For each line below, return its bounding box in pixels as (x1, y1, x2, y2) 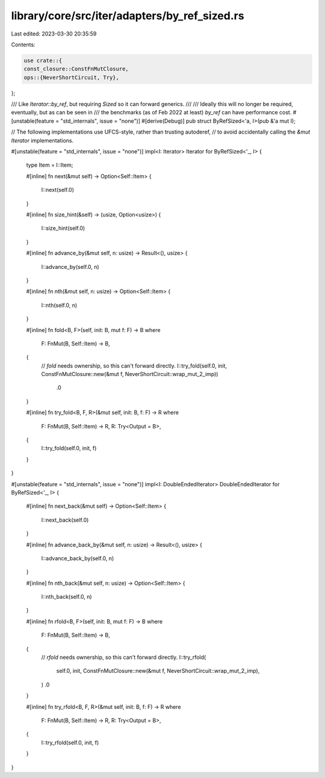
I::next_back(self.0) (41, 516, 89, 523)
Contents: (11, 41, 36, 48)
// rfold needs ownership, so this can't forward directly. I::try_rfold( (41, 653, 206, 661)
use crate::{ (23, 57, 63, 64)
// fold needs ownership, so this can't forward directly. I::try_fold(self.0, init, (41, 362, 227, 369)
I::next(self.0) (41, 187, 75, 194)
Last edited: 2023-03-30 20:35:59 (11, 30, 97, 37)
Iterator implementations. (11, 137, 74, 144)
